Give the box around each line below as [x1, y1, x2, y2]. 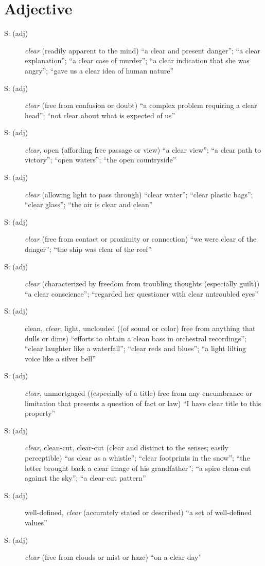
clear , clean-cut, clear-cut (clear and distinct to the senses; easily [25, 442, 228, 453]
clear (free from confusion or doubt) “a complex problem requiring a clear [25, 100, 257, 111]
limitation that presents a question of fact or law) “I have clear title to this [25, 397, 261, 408]
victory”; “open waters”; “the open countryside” [25, 154, 176, 165]
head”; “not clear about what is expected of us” [25, 109, 175, 120]
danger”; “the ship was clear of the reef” [25, 244, 152, 254]
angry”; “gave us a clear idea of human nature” [25, 65, 174, 76]
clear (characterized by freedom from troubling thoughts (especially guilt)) [25, 278, 260, 289]
